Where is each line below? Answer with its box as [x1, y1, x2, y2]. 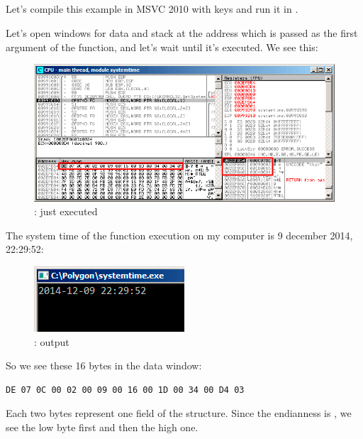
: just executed [34, 204, 98, 219]
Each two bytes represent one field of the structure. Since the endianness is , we [6, 406, 352, 421]
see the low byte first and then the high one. [6, 420, 199, 434]
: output [34, 334, 69, 349]
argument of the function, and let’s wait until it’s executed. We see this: [6, 39, 318, 54]
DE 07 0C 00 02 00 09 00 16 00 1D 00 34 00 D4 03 [6, 384, 245, 395]
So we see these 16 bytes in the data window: [6, 358, 202, 373]
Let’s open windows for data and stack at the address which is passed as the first [6, 25, 358, 40]
